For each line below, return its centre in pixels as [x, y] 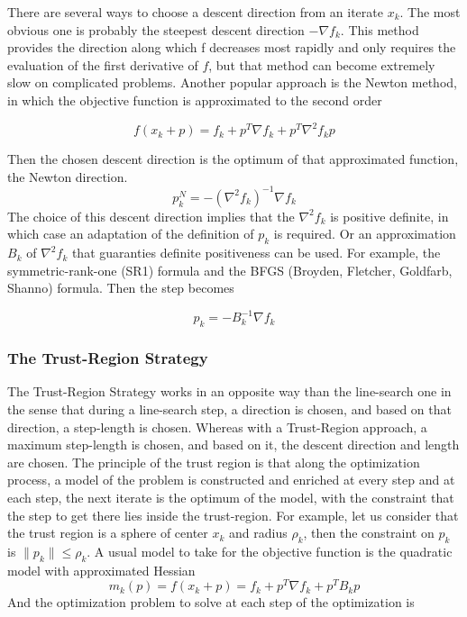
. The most [430, 12]
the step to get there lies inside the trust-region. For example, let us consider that [233, 515]
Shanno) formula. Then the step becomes [121, 288]
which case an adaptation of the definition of [131, 234]
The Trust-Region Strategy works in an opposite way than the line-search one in [229, 391]
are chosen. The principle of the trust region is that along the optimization [214, 462]
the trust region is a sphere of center [108, 533]
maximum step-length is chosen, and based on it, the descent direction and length [233, 445]
